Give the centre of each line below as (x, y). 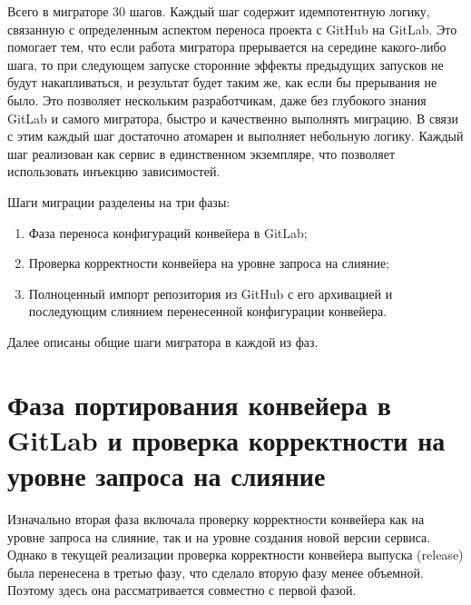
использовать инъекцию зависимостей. (114, 171)
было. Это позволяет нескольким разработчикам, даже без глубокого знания (217, 99)
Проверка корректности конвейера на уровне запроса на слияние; (209, 263)
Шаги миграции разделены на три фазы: (119, 201)
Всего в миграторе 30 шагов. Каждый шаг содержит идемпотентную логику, (219, 11)
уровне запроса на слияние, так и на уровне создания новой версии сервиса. (219, 536)
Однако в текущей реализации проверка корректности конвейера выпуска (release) (235, 555)
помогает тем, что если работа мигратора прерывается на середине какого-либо (227, 47)
